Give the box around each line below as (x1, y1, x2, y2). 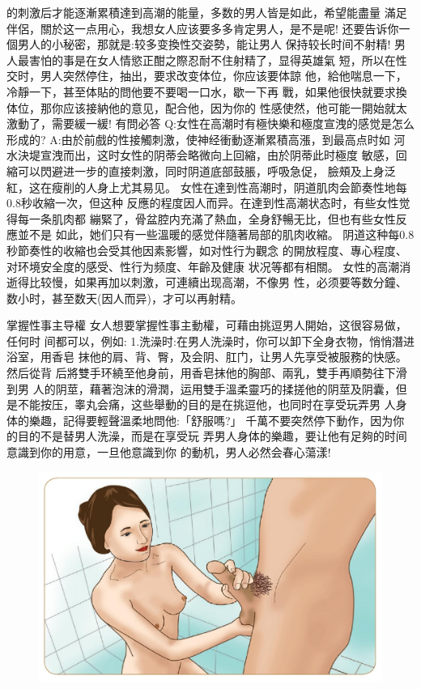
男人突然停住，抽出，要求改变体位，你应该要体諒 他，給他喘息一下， (40, 67, 407, 84)
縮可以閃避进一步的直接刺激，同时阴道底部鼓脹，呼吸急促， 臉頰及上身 (6, 162, 385, 179)
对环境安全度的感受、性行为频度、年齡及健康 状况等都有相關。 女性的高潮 (6, 257, 400, 274)
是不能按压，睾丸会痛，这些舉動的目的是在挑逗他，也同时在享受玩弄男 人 (6, 396, 396, 413)
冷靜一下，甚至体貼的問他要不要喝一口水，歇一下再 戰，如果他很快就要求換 (6, 83, 407, 100)
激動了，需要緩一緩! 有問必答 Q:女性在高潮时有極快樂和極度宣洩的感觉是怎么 (6, 115, 415, 132)
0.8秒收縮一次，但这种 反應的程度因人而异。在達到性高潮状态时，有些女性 (6, 194, 399, 211)
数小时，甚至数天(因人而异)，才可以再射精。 (6, 289, 242, 306)
